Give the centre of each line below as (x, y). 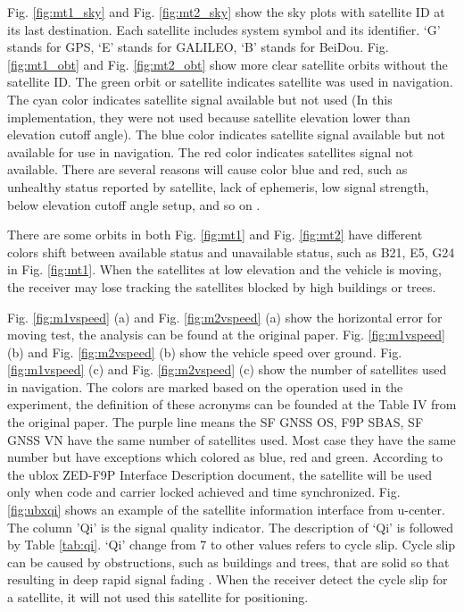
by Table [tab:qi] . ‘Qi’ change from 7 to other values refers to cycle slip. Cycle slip (232, 545)
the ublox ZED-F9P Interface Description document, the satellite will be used (220, 474)
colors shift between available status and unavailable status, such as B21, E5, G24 (231, 252)
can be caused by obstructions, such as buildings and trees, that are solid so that (228, 562)
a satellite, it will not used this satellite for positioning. (158, 597)
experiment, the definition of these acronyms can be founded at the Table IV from (232, 404)
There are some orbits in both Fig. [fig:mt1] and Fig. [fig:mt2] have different (215, 235)
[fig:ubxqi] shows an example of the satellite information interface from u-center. (226, 510)
